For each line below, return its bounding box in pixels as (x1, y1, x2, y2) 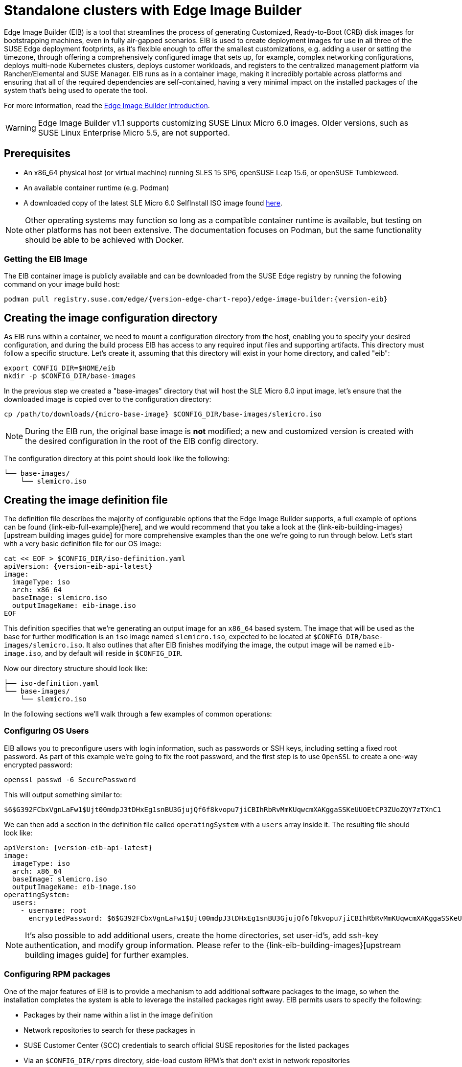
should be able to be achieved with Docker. (25, 234, 184, 245)
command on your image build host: (4, 280, 120, 289)
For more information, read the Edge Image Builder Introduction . (4, 101, 210, 110)
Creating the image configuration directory (4, 311, 218, 324)
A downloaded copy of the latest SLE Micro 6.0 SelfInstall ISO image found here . (23, 198, 282, 207)
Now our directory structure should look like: (4, 664, 148, 673)
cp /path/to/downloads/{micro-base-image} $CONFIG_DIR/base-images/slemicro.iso (4, 410, 322, 418)
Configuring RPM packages (4, 969, 111, 979)
